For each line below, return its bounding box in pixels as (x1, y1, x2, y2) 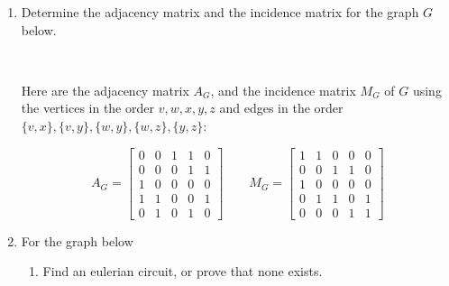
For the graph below (21, 231, 133, 250)
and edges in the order (219, 98, 344, 117)
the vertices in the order (21, 98, 154, 117)
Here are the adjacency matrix (21, 80, 189, 99)
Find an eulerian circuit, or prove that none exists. (42, 262, 323, 281)
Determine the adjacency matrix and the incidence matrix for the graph (21, 3, 419, 21)
